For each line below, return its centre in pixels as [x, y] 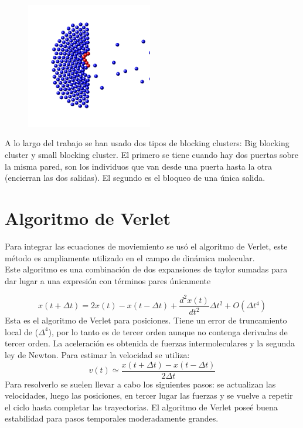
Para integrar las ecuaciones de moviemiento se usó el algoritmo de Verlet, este [146, 246]
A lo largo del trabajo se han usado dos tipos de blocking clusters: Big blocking [147, 143]
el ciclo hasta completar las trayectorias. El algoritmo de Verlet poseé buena [141, 407]
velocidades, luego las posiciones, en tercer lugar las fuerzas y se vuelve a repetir [149, 395]
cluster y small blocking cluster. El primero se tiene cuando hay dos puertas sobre [152, 155]
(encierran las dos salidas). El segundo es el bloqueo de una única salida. [135, 178]
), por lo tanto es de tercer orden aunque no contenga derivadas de [168, 331]
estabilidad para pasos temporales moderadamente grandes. [112, 418]
